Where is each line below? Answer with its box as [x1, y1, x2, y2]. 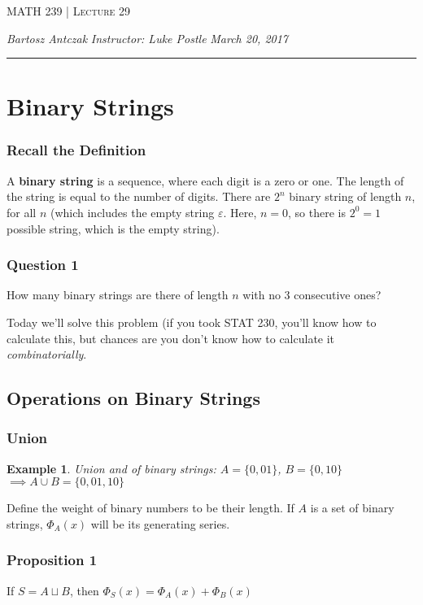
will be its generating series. [90, 515, 230, 532]
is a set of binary [310, 499, 395, 516]
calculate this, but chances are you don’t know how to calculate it [7, 329, 335, 346]
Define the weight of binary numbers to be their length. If [7, 499, 294, 516]
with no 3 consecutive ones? [242, 286, 382, 303]
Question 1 [7, 255, 79, 275]
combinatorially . [7, 346, 87, 363]
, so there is [288, 203, 346, 220]
